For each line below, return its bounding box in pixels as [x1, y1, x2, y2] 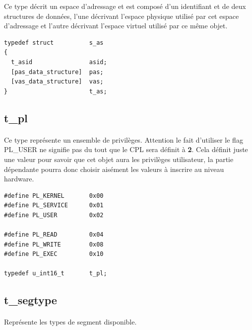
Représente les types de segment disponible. [4, 317, 137, 327]
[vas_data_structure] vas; [11, 78, 104, 85]
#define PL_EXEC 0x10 [4, 250, 104, 258]
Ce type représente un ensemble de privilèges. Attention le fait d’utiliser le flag [4, 134, 243, 145]
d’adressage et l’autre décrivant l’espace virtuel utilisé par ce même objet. [4, 20, 228, 31]
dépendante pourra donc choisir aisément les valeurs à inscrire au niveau [4, 164, 224, 174]
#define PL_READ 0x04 [4, 231, 104, 239]
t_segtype [4, 292, 57, 308]
